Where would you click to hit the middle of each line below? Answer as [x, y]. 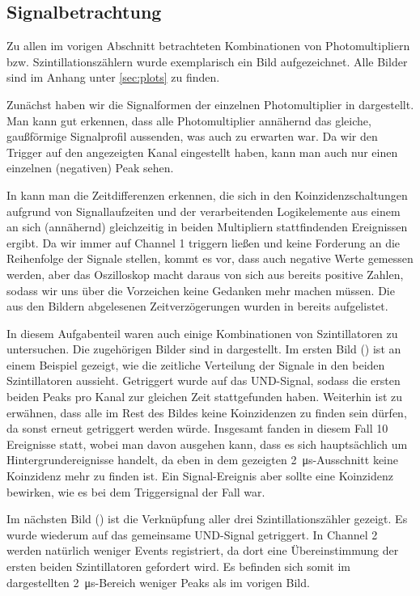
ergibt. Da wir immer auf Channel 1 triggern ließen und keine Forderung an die [204, 242]
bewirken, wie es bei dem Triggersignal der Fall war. [136, 491]
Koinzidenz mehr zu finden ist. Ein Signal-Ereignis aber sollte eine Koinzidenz [200, 476]
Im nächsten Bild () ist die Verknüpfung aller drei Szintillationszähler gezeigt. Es [207, 519]
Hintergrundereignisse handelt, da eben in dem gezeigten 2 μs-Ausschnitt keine [202, 460]
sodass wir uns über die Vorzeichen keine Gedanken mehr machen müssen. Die [201, 290]
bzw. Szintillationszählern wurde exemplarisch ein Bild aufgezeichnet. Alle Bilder [207, 61]
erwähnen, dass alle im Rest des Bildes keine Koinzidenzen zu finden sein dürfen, [207, 412]
